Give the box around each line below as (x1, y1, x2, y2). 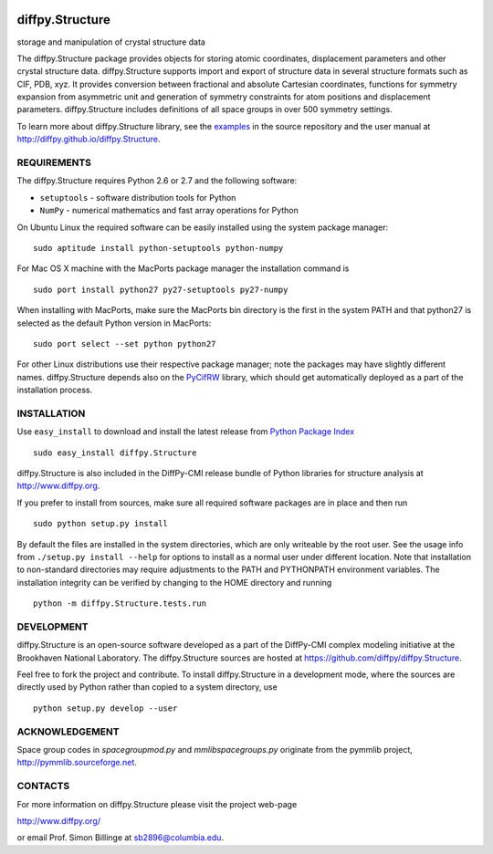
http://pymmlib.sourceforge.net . (16, 757, 137, 768)
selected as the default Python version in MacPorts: (16, 318, 212, 328)
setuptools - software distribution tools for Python (39, 192, 236, 203)
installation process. (16, 384, 93, 396)
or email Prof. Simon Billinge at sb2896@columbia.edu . (16, 832, 224, 843)
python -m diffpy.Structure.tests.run (33, 599, 207, 609)
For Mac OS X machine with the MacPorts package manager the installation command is (16, 263, 350, 274)
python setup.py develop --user (33, 703, 178, 713)
